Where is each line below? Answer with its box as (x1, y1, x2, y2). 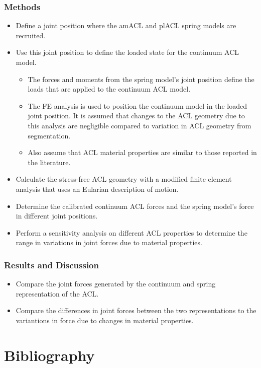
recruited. (16, 30, 46, 40)
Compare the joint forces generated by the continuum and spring (16, 278, 216, 289)
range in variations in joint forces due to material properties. (16, 237, 202, 248)
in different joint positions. (16, 210, 98, 221)
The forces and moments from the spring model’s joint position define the (28, 73, 254, 84)
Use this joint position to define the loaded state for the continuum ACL (16, 47, 239, 57)
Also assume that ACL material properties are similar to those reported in (28, 147, 257, 158)
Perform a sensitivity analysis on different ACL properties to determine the (16, 227, 247, 238)
